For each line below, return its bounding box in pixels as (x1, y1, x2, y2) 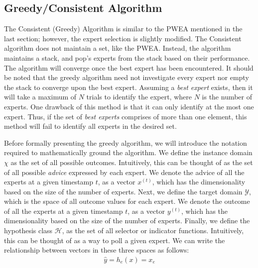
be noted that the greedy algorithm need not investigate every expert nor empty (4, 72, 249, 83)
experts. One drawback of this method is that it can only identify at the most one (4, 101, 254, 111)
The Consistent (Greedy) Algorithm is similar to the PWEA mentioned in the (4, 23, 243, 34)
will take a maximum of (4, 91, 77, 102)
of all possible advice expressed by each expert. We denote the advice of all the (4, 167, 245, 177)
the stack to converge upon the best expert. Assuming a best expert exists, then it (4, 82, 253, 92)
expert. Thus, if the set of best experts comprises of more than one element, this (4, 111, 247, 121)
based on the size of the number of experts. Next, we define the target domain (4, 186, 243, 196)
